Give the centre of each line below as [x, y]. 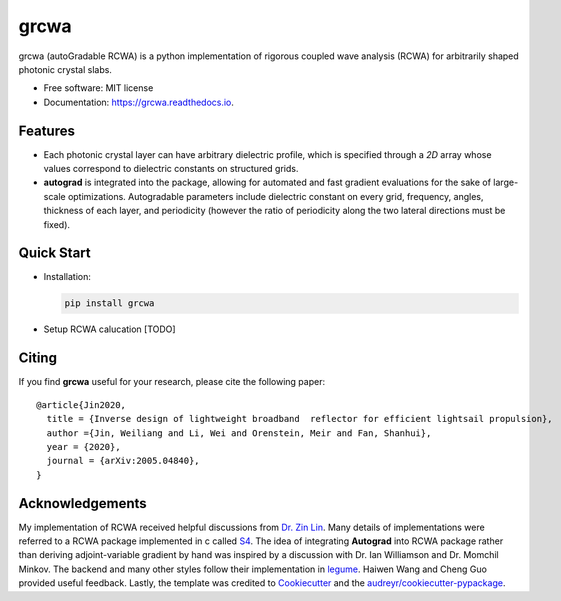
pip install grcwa [109, 303]
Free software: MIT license [98, 88]
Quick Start [54, 253]
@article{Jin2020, [81, 404]
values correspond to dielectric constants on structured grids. [171, 169]
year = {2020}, [83, 446]
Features [46, 130]
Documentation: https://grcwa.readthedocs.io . [139, 102]
